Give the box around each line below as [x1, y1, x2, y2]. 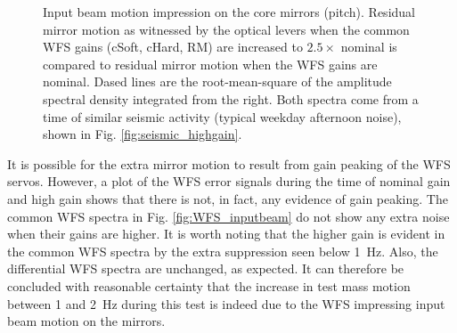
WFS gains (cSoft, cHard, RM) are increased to [43, 37, 303, 56]
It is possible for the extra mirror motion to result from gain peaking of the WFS [7, 154, 451, 173]
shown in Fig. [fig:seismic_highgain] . [43, 125, 242, 143]
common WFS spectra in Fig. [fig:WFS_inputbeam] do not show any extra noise [7, 207, 450, 225]
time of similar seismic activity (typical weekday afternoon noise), [43, 107, 402, 126]
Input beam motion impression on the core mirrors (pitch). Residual [43, 3, 415, 20]
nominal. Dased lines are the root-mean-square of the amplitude [43, 72, 392, 91]
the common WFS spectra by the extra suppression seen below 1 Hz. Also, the [7, 241, 438, 260]
